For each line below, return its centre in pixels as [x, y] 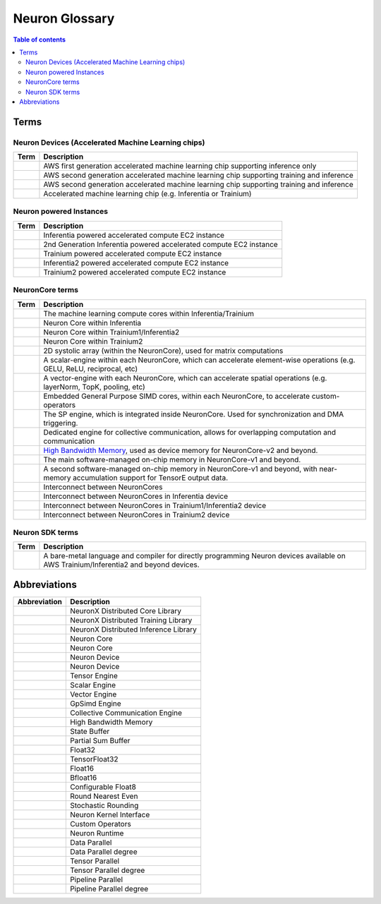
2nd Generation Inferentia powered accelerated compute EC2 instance [161, 244]
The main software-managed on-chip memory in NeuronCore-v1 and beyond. [172, 459]
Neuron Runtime [97, 833]
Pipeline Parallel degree [109, 888]
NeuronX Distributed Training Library [131, 620]
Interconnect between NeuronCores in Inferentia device [136, 496]
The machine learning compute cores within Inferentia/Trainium [149, 313]
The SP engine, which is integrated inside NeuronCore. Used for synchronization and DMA [194, 414]
